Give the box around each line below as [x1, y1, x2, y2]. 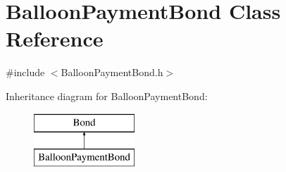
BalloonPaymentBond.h [61, 65, 163, 80]
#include [6, 65, 45, 80]
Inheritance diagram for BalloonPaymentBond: [6, 88, 208, 103]
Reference [6, 24, 104, 53]
